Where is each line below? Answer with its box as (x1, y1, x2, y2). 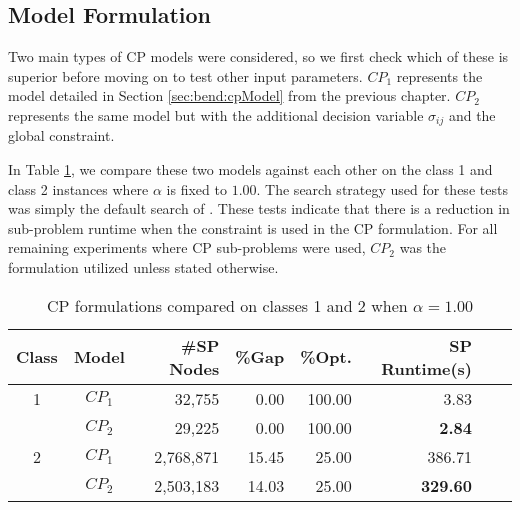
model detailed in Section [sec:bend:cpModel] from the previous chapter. (8, 85, 451, 106)
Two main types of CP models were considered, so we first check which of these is (8, 46, 509, 67)
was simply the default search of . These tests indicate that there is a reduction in (8, 198, 510, 219)
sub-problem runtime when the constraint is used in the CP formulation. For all (8, 217, 498, 238)
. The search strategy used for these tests (256, 178, 508, 199)
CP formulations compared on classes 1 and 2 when (46, 293, 408, 317)
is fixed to (166, 178, 227, 199)
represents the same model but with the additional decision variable (8, 104, 424, 125)
